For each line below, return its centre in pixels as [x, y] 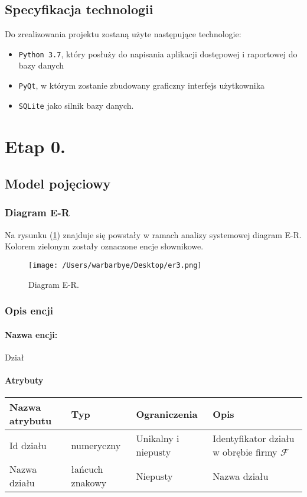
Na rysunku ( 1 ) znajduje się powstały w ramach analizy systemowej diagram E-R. [153, 234]
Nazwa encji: [31, 334]
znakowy [89, 483]
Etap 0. [35, 146]
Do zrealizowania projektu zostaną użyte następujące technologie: [123, 34]
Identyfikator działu [254, 438]
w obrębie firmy [245, 452]
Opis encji [29, 311]
